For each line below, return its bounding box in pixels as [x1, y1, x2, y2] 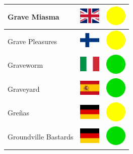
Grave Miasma [8, 11, 59, 22]
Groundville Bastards [8, 131, 74, 142]
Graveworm [8, 60, 43, 70]
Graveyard [8, 83, 40, 94]
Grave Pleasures [8, 36, 57, 46]
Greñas [8, 107, 29, 118]
